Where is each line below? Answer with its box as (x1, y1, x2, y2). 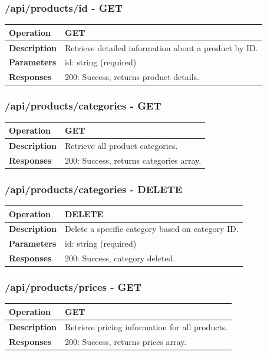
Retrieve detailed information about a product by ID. (65, 41, 258, 54)
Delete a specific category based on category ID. (65, 223, 239, 235)
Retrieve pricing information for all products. (65, 320, 228, 333)
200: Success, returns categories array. (65, 154, 202, 166)
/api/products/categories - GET (5, 98, 161, 113)
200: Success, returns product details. (65, 71, 199, 83)
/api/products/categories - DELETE (5, 181, 183, 196)
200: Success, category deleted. (65, 252, 176, 264)
